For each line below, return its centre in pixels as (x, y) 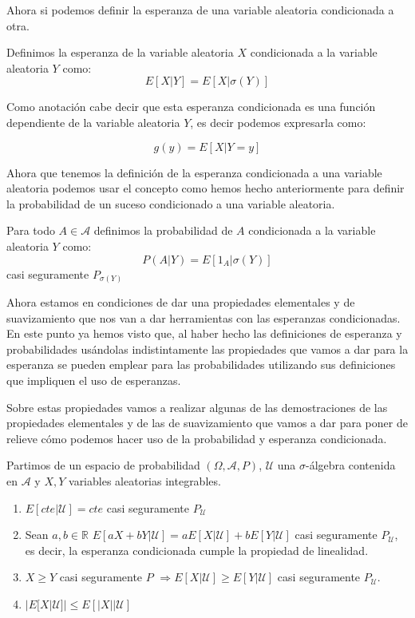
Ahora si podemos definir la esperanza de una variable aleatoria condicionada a (200, 10)
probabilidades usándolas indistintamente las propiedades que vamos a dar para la (207, 349)
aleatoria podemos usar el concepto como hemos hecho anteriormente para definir (206, 188)
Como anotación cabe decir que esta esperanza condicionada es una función (191, 107)
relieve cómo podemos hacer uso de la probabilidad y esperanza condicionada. (197, 438)
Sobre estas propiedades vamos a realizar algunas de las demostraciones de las (197, 407)
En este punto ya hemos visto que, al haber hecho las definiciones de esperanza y (204, 333)
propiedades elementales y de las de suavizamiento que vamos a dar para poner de (207, 423)
